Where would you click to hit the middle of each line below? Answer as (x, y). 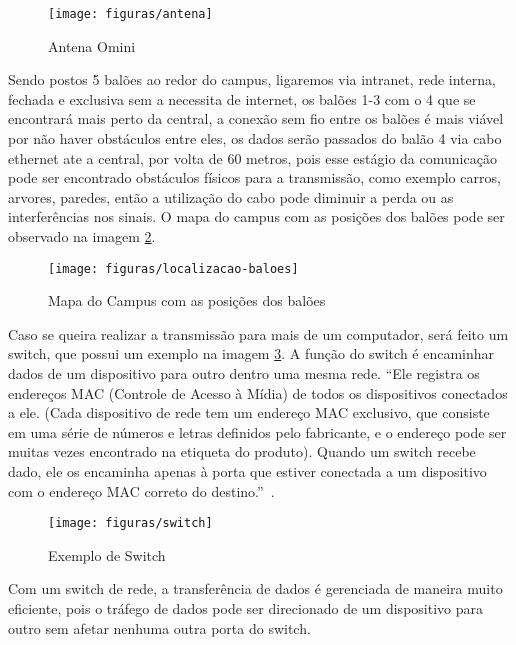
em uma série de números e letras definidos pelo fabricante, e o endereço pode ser (257, 431)
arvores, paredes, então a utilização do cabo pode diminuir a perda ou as (231, 196)
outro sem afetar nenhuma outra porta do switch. (159, 627)
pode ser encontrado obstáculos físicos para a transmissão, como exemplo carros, (254, 177)
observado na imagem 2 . (82, 236)
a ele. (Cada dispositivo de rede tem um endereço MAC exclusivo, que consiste (249, 412)
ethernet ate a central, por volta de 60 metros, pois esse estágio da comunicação (252, 157)
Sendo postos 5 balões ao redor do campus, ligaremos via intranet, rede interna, (252, 79)
